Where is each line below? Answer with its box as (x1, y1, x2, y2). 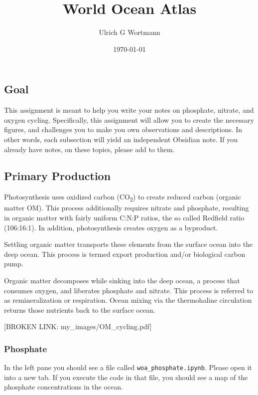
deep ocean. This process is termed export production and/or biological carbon (4, 248, 246, 259)
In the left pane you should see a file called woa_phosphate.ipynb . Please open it (4, 362, 252, 373)
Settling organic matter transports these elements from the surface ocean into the (4, 239, 253, 249)
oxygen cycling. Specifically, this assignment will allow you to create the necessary (4, 114, 255, 125)
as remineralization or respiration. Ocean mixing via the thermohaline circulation (4, 295, 252, 305)
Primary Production (4, 168, 111, 184)
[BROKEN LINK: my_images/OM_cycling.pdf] (4, 321, 152, 332)
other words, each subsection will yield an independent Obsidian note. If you (4, 134, 238, 144)
